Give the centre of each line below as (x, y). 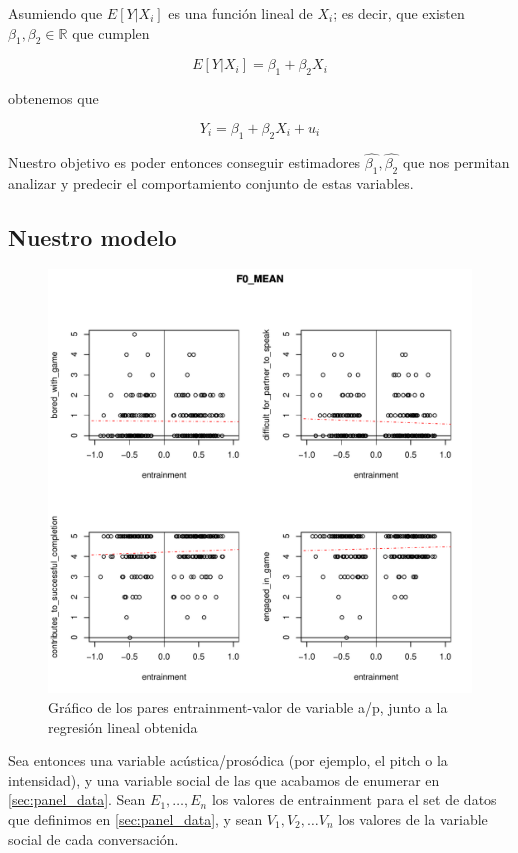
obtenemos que (53, 98)
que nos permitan (456, 161)
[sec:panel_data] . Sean (77, 799)
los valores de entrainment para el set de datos (354, 799)
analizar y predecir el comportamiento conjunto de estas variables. (211, 182)
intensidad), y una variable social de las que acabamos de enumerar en (224, 779)
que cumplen (111, 32)
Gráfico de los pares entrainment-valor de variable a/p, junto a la (248, 706)
